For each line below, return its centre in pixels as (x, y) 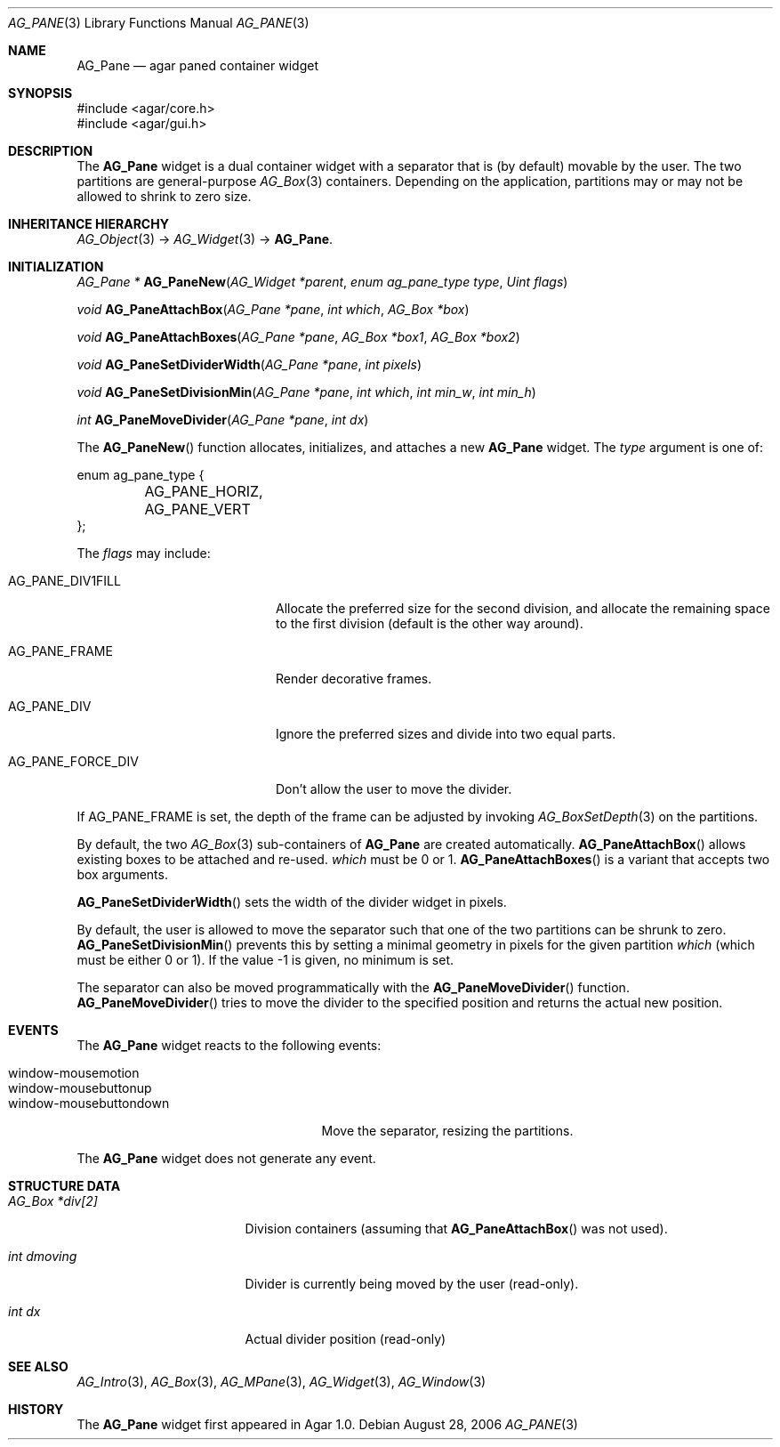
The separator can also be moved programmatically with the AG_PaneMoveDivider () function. (353, 987)
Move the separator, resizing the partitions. (447, 1131)
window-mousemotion (74, 1073)
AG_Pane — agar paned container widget (197, 65)
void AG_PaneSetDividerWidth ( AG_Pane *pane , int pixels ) (249, 364)
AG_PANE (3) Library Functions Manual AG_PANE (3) (159, 23)
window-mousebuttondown (89, 1103)
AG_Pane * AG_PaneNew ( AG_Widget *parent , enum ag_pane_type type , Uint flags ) (322, 282)
